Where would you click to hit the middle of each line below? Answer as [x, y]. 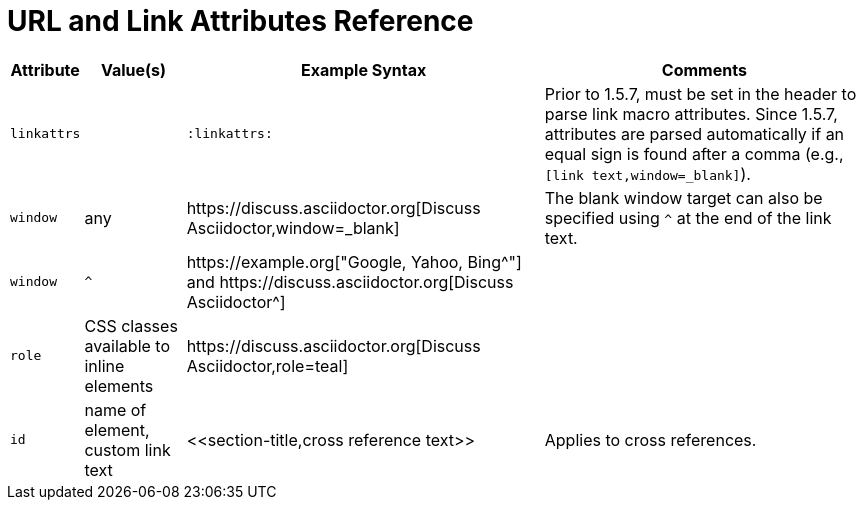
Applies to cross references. [650, 439]
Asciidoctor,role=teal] [267, 365]
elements [119, 385]
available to [127, 345]
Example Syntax [364, 69]
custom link [127, 449]
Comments [704, 69]
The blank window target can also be [683, 197]
